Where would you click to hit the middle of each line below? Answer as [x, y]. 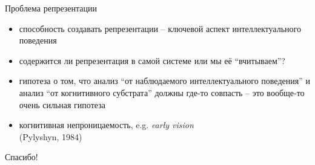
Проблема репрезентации [51, 8]
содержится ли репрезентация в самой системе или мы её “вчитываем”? [152, 60]
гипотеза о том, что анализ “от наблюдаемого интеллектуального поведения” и [164, 81]
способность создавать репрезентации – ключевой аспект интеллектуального [160, 28]
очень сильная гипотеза [62, 104]
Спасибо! [22, 157]
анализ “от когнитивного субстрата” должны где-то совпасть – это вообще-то [162, 92]
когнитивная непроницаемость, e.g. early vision [106, 125]
